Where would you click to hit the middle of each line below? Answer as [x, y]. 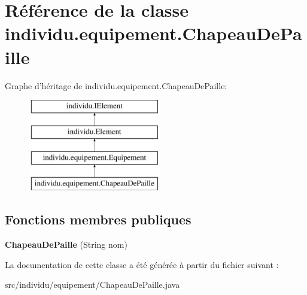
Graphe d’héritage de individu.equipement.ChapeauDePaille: [116, 85]
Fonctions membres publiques [98, 219]
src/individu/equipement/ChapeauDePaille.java [92, 285]
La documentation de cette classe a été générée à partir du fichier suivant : [142, 264]
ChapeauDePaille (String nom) [66, 244]
